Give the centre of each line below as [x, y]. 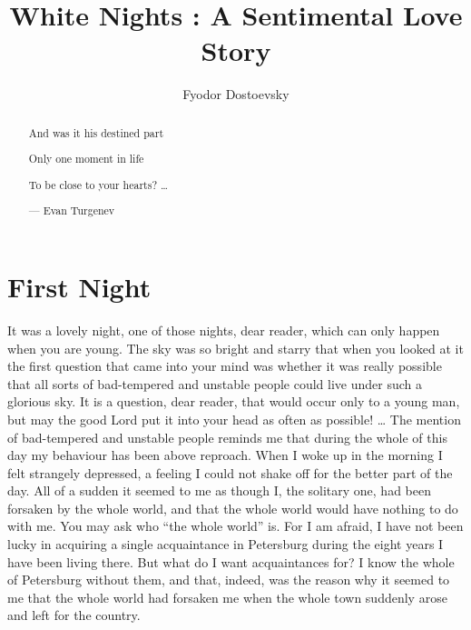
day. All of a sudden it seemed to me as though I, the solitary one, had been [219, 490]
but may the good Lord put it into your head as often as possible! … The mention [234, 419]
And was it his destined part [96, 132]
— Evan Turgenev [72, 210]
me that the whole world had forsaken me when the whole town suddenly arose [227, 597]
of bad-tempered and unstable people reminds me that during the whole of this [227, 437]
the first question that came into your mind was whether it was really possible [225, 366]
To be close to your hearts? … [98, 184]
